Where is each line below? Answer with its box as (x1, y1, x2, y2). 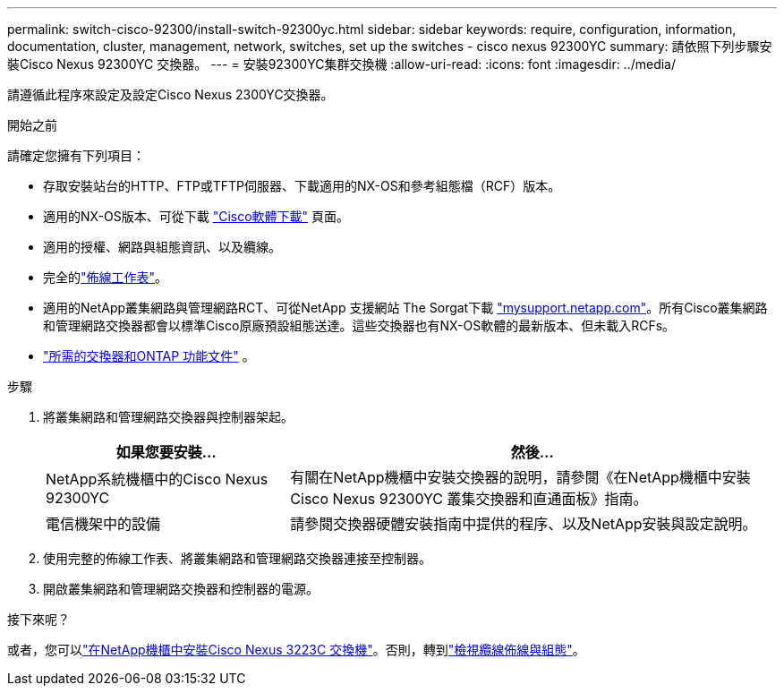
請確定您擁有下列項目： (7, 148, 145, 163)
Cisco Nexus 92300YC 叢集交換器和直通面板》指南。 (290, 490, 648, 508)
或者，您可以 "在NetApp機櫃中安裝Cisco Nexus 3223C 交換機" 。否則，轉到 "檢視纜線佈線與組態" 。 (7, 642, 585, 657)
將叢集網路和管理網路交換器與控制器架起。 (43, 409, 294, 424)
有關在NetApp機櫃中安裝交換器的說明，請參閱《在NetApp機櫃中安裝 (290, 468, 751, 486)
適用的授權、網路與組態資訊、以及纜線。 (43, 239, 281, 254)
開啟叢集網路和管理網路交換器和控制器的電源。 (43, 581, 319, 596)
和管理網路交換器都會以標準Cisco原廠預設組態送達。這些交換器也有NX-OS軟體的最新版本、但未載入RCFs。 (43, 318, 676, 333)
